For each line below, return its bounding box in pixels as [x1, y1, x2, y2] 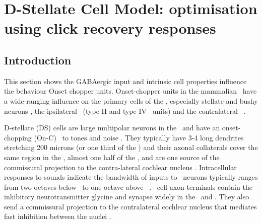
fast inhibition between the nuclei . [4, 211, 111, 221]
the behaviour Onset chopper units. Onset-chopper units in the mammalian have [4, 86, 257, 96]
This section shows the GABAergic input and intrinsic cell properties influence [4, 76, 247, 86]
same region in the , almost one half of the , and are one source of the [4, 152, 220, 162]
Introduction [4, 52, 72, 67]
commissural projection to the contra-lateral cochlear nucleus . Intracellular [4, 162, 237, 172]
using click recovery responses [4, 18, 216, 38]
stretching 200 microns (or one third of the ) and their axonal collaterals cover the [4, 142, 258, 153]
